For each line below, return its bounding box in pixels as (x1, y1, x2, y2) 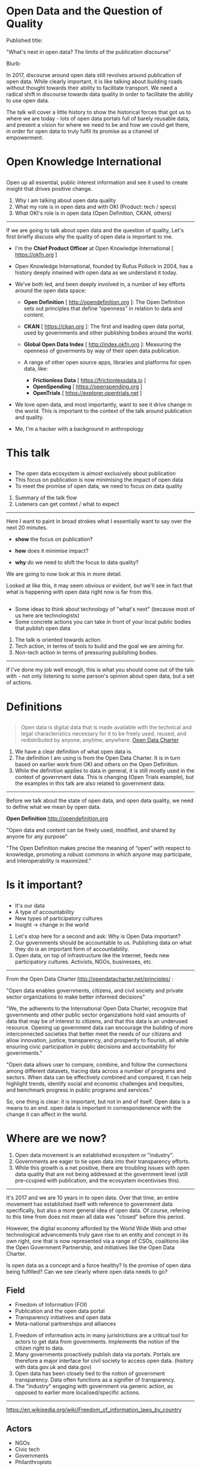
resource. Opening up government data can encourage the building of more (6, 1024, 193, 1031)
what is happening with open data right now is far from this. (6, 588, 153, 596)
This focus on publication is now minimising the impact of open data (14, 476, 184, 483)
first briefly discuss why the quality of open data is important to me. (6, 233, 173, 240)
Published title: (6, 36, 43, 44)
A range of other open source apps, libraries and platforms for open (23, 358, 191, 366)
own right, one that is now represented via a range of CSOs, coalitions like (6, 1237, 189, 1244)
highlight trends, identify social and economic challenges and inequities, (6, 1080, 184, 1087)
